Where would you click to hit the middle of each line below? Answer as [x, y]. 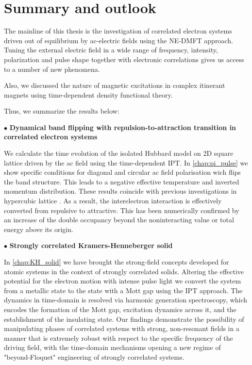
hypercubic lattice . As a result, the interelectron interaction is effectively [113, 201]
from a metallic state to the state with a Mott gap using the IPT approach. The [123, 290]
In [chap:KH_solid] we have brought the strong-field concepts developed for [117, 262]
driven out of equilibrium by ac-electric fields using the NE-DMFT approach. [118, 40]
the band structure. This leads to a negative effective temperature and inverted [122, 181]
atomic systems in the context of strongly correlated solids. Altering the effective [124, 271]
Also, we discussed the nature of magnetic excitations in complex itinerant [115, 85]
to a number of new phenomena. [52, 69]
